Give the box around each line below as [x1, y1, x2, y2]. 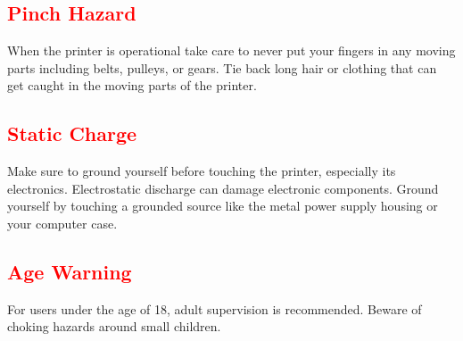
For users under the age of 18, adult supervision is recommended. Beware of [7, 299, 422, 318]
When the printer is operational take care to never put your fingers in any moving [7, 41, 456, 60]
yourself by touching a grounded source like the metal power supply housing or [7, 196, 438, 215]
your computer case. [7, 213, 118, 232]
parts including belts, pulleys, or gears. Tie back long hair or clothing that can [7, 58, 437, 77]
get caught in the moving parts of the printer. [7, 76, 257, 95]
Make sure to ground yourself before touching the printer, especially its [7, 162, 396, 180]
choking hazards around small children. [7, 317, 221, 336]
